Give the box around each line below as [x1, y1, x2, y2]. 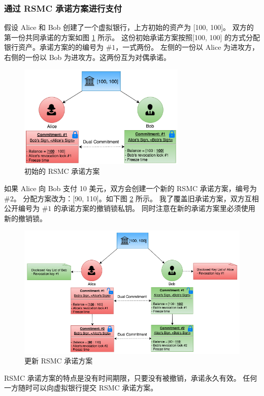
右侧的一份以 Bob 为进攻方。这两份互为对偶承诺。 [4, 52, 171, 62]
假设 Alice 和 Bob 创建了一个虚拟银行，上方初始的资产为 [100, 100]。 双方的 [4, 22, 254, 33]
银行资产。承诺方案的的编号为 [4, 42, 104, 52]
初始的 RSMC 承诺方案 [24, 166, 100, 176]
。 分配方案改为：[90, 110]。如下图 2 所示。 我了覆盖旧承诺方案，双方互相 [13, 193, 259, 203]
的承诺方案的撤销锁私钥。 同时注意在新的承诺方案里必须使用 [54, 203, 255, 214]
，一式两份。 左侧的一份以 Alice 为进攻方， [115, 42, 259, 52]
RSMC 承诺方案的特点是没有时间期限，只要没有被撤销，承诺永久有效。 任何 [4, 372, 257, 383]
